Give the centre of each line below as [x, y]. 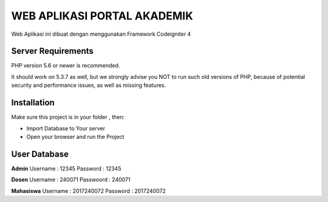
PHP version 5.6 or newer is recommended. [66, 66]
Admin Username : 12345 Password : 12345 [66, 168]
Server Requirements [53, 51]
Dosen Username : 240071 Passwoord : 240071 [71, 180]
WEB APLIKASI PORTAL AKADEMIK [102, 16]
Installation [33, 103]
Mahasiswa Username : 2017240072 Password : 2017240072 [89, 190]
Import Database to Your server [66, 128]
